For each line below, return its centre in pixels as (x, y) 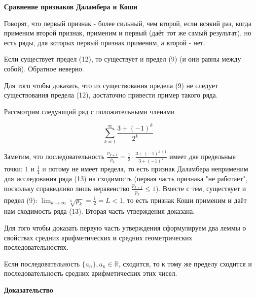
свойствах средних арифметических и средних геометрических (98, 237)
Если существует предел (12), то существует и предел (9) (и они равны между (123, 59)
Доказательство (29, 289)
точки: (13, 169)
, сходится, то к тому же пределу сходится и (185, 263)
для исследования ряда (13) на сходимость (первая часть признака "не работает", (126, 179)
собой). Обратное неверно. (44, 68)
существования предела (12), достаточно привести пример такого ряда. (111, 95)
